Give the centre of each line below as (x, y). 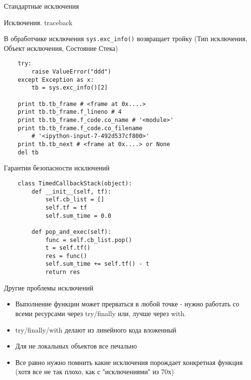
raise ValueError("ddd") (71, 72)
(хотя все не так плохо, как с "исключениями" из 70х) (95, 372)
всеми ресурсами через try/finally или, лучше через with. (101, 313)
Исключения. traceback (38, 22)
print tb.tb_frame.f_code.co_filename (80, 128)
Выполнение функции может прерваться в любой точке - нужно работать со (127, 304)
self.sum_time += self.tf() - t (97, 264)
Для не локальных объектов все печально (76, 346)
